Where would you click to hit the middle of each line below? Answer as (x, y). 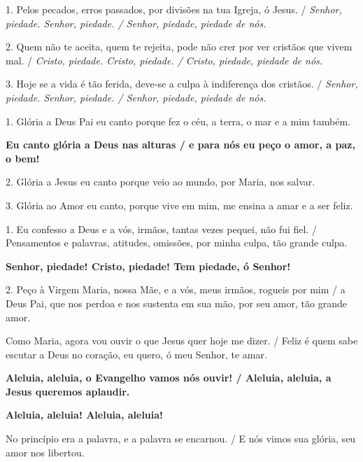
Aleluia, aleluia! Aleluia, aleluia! (84, 415)
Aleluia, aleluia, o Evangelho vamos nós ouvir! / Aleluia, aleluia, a (169, 378)
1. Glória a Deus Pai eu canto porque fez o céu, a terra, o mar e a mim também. (178, 121)
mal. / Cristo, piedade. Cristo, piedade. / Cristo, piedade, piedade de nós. (164, 60)
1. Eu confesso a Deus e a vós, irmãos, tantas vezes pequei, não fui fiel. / (162, 229)
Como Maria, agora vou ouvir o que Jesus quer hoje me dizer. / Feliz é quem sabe (182, 341)
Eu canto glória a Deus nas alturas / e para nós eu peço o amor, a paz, (180, 145)
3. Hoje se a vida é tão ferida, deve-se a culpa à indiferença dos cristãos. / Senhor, (182, 84)
